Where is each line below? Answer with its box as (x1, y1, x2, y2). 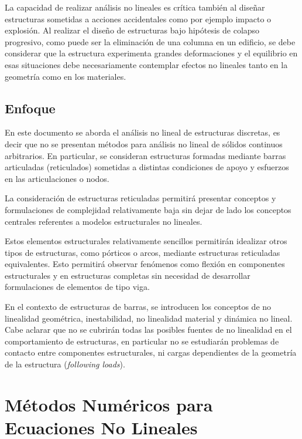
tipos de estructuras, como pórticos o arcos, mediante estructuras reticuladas (5, 246, 280, 258)
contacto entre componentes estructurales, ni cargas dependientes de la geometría (5, 346, 297, 359)
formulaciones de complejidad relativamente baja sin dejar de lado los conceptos (5, 203, 291, 215)
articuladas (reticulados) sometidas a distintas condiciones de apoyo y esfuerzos (5, 161, 289, 173)
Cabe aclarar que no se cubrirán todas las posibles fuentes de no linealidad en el (5, 323, 292, 336)
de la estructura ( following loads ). (5, 358, 125, 370)
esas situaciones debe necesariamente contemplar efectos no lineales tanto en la (5, 58, 288, 70)
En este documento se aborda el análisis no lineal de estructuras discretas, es (5, 126, 280, 139)
